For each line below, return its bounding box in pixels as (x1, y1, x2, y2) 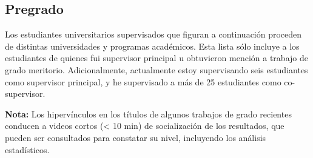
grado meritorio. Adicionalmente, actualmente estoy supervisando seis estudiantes (5, 63, 308, 76)
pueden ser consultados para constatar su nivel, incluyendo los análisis (5, 131, 266, 143)
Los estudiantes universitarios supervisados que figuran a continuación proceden (5, 28, 302, 41)
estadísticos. (5, 143, 50, 156)
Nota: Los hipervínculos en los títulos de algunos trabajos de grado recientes (5, 107, 292, 120)
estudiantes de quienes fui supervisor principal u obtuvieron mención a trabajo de (5, 51, 308, 64)
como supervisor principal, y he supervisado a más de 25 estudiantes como (5, 75, 281, 88)
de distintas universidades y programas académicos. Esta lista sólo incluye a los (5, 39, 300, 52)
